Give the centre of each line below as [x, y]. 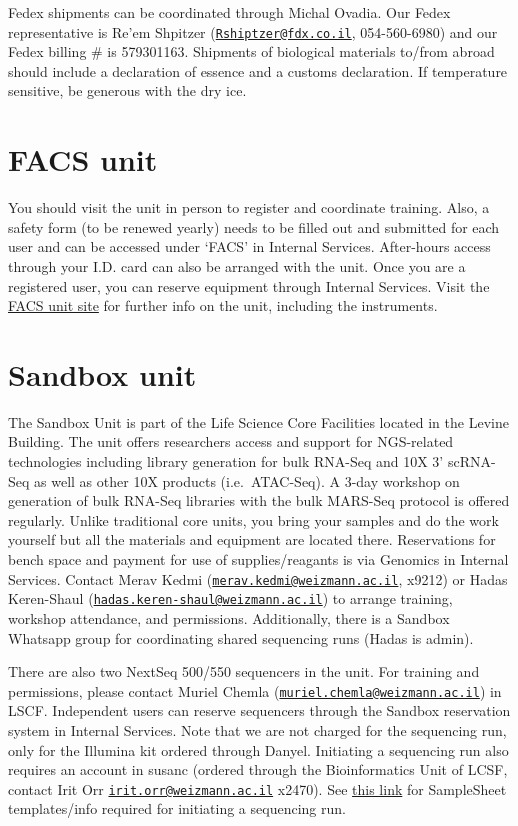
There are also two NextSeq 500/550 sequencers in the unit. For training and [244, 671]
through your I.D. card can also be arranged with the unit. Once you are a [237, 265]
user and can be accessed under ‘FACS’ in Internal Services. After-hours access [249, 246]
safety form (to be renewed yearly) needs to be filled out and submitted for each [254, 226]
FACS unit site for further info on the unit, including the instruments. [223, 305]
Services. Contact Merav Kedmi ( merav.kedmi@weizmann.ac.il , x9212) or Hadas [258, 578]
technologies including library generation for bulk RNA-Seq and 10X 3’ [226, 461]
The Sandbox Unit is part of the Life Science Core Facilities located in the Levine [258, 421]
